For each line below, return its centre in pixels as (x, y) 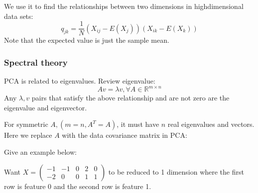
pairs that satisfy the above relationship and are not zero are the (130, 98)
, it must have (138, 124)
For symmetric (26, 124)
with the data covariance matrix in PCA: (125, 135)
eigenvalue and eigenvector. (46, 107)
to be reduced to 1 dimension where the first (176, 171)
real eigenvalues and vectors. (211, 124)
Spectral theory (36, 62)
